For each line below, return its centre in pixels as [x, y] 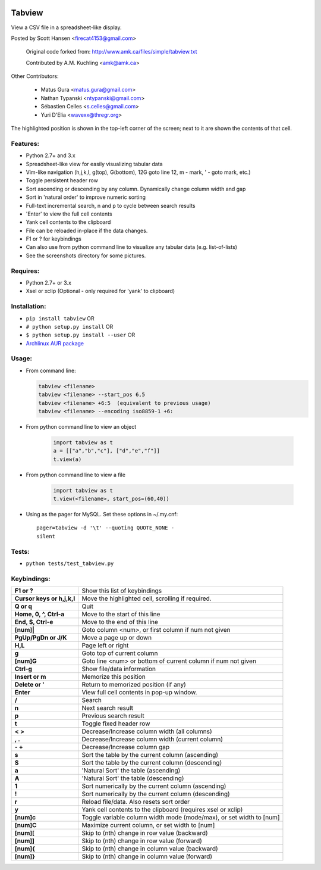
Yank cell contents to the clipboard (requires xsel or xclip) [162, 810]
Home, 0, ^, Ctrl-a [40, 615]
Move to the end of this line [120, 622]
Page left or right [105, 646]
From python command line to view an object [81, 426]
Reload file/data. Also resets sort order [136, 802]
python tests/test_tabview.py [70, 564]
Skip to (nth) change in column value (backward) [150, 849]
